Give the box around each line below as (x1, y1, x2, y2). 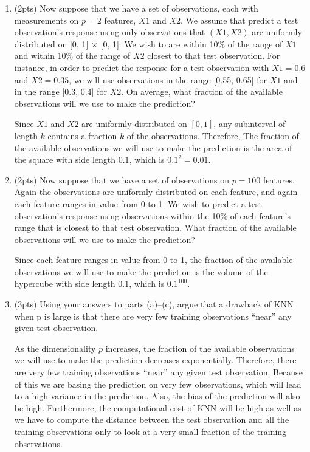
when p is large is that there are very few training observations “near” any (14, 309, 292, 322)
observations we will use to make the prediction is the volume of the (14, 265, 268, 278)
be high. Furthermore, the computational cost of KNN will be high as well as (14, 401, 301, 414)
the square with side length (14, 153, 116, 166)
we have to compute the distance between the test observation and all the (14, 413, 289, 426)
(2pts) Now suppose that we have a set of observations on (14, 173, 229, 186)
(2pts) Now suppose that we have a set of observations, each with (14, 2, 258, 14)
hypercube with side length (14, 277, 115, 290)
